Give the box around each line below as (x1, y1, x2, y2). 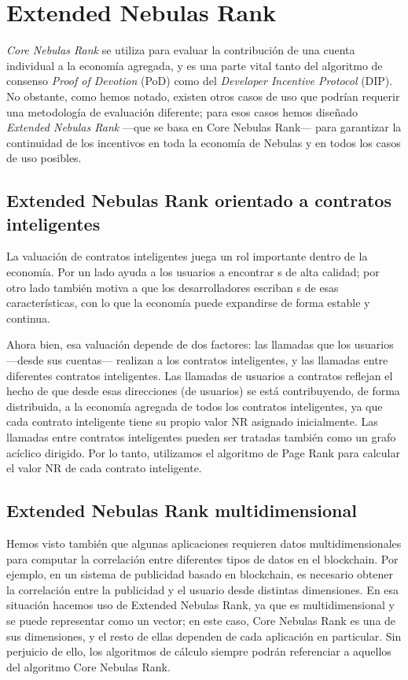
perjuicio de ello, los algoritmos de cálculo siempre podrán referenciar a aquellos (6, 643, 391, 660)
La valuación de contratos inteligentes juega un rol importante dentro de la (6, 248, 368, 264)
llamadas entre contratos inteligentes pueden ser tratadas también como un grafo (6, 429, 396, 445)
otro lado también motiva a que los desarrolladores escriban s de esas (6, 279, 339, 295)
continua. (6, 309, 51, 326)
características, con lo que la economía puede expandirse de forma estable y (6, 294, 370, 311)
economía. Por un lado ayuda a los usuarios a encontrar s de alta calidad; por (6, 264, 380, 280)
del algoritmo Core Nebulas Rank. (6, 658, 171, 674)
